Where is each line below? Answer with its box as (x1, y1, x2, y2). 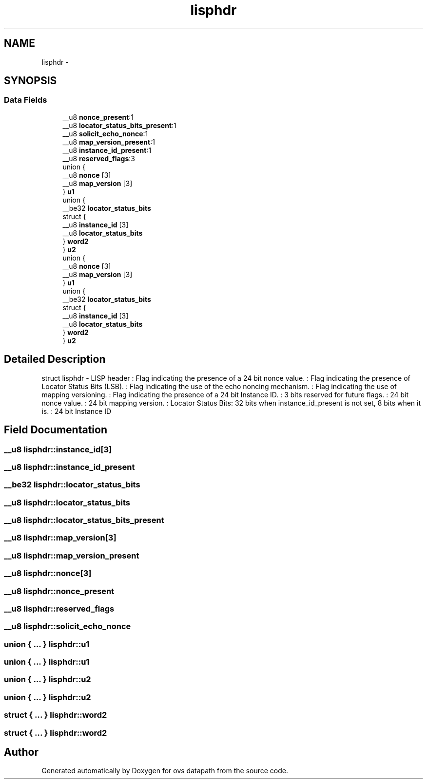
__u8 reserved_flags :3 (62, 154, 135, 163)
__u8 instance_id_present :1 (62, 146, 152, 154)
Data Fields (4, 95, 47, 105)
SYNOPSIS (4, 75, 57, 87)
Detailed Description (4, 353, 106, 366)
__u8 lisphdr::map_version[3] (4, 533, 116, 543)
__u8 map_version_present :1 (62, 137, 155, 146)
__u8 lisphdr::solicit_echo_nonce (4, 621, 131, 632)
